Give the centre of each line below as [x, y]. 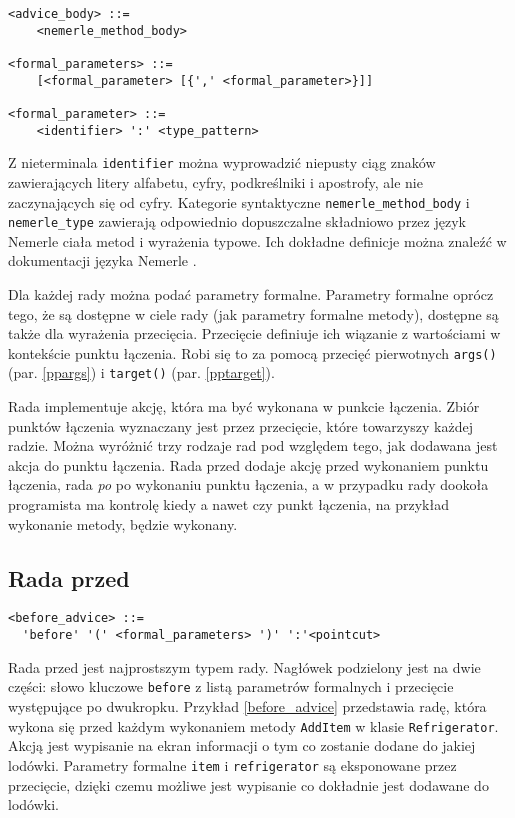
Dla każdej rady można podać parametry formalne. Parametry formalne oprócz [251, 294]
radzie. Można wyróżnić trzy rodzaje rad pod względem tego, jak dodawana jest [253, 445]
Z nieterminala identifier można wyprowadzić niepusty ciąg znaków [222, 162]
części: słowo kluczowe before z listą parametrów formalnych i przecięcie [231, 686]
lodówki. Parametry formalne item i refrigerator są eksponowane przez [232, 764]
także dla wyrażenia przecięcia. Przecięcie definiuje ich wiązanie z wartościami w [254, 333]
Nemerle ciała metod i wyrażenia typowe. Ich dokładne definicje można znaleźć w [257, 240]
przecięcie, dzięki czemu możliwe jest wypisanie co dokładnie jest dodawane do [248, 784]
